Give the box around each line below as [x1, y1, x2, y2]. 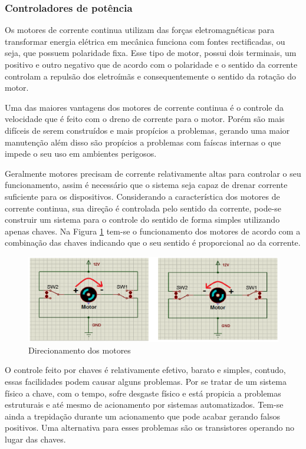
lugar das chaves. [5, 433, 66, 445]
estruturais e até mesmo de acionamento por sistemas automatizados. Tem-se [5, 398, 284, 411]
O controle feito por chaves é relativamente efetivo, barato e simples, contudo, [5, 364, 286, 376]
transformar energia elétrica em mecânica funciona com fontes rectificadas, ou [5, 35, 285, 47]
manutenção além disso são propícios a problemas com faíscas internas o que [5, 136, 281, 148]
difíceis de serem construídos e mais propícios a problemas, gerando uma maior [5, 124, 290, 136]
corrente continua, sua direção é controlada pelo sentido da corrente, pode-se [5, 202, 282, 214]
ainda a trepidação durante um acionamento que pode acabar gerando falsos [5, 410, 280, 422]
